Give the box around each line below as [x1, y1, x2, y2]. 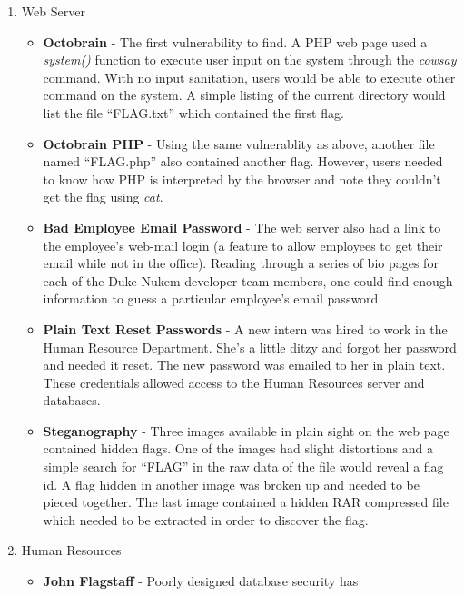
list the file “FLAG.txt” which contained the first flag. [43, 103, 344, 122]
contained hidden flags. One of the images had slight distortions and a [43, 439, 433, 458]
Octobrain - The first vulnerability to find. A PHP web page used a [43, 32, 428, 51]
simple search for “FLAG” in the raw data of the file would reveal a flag [43, 457, 444, 476]
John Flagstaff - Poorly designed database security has [43, 571, 359, 591]
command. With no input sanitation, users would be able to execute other [43, 67, 456, 86]
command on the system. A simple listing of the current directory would [43, 85, 446, 104]
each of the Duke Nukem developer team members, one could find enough [43, 271, 453, 290]
